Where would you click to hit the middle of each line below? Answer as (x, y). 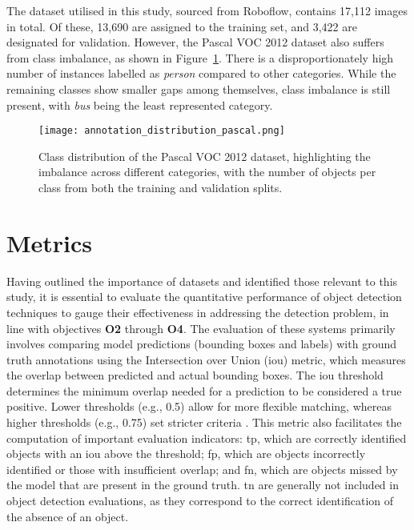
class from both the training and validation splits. (161, 187)
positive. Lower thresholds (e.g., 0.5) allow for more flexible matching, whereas (199, 406)
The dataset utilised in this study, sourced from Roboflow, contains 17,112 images (207, 10)
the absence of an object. (68, 516)
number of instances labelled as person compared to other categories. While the (201, 73)
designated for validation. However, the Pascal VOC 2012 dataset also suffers (195, 42)
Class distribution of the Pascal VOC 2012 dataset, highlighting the (205, 156)
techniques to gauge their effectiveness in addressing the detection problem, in (198, 312)
